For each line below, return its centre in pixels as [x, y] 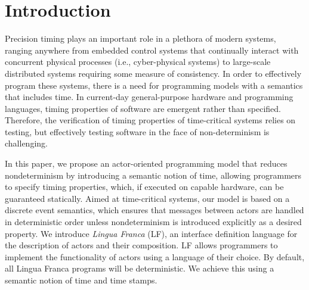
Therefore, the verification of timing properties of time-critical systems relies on [150, 120]
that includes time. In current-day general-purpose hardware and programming [149, 97]
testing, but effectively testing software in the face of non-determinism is [137, 131]
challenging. [26, 143]
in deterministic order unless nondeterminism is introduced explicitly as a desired [153, 222]
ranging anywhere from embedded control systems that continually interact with [152, 50]
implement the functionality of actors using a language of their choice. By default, [155, 256]
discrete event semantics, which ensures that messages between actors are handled [154, 210]
